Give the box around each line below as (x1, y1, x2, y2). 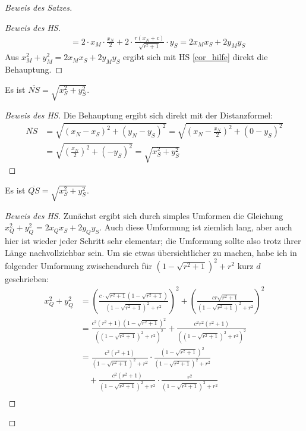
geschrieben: (5, 272, 49, 285)
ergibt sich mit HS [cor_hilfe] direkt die (123, 51, 268, 63)
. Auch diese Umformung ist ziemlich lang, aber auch (99, 221, 292, 233)
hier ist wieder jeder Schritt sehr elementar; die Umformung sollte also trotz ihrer (5, 234, 301, 246)
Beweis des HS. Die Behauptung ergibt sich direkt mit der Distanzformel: (5, 108, 273, 121)
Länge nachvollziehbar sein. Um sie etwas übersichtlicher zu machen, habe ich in (5, 246, 297, 258)
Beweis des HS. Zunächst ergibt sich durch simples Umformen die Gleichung (5, 209, 283, 221)
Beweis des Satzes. (5, 1, 72, 13)
